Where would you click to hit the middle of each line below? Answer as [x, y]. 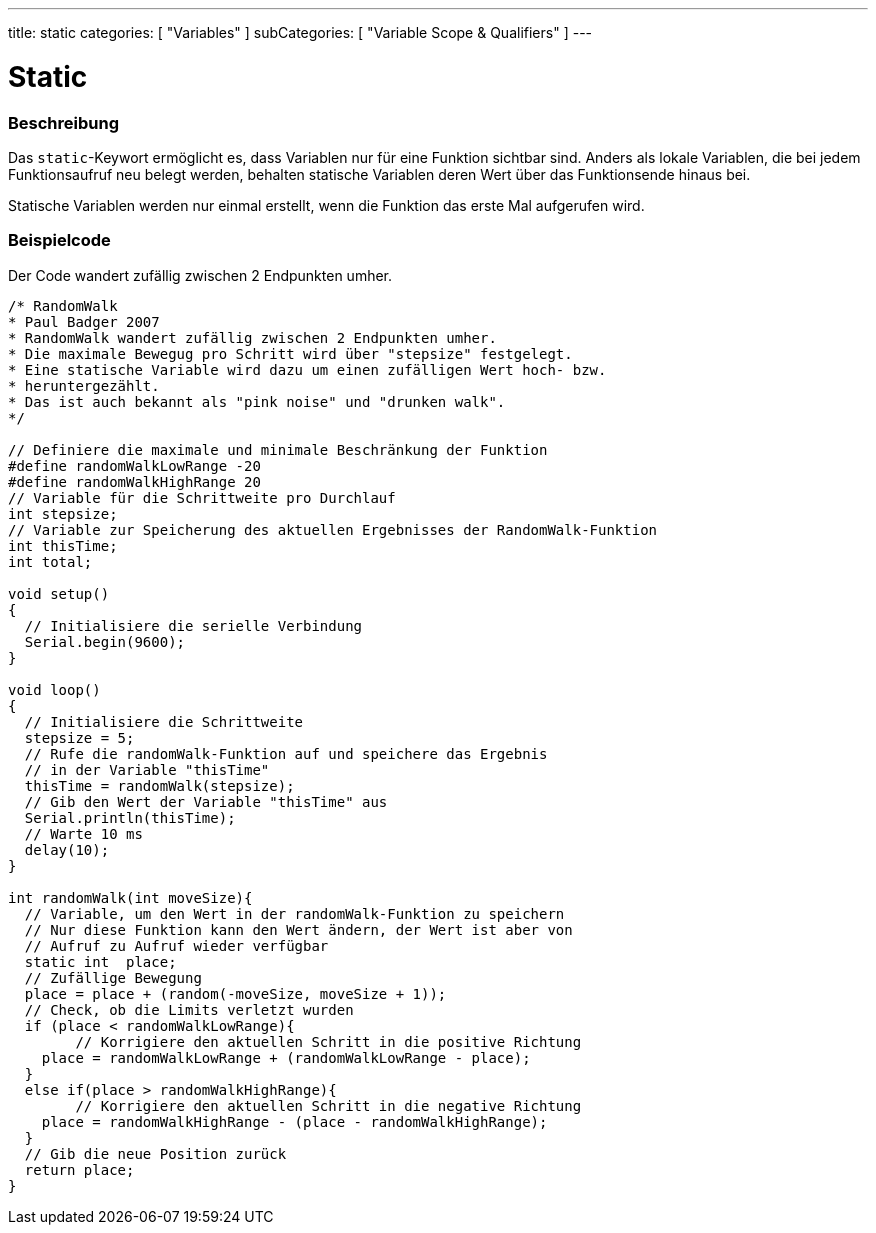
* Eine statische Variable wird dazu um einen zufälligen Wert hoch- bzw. [307, 369]
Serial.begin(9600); [105, 641]
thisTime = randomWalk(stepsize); [159, 785]
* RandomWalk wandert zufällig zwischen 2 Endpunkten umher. [252, 337]
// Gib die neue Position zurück [155, 1153]
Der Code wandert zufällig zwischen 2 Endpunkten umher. [200, 275]
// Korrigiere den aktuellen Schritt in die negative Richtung [328, 1105]
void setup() [59, 593]
